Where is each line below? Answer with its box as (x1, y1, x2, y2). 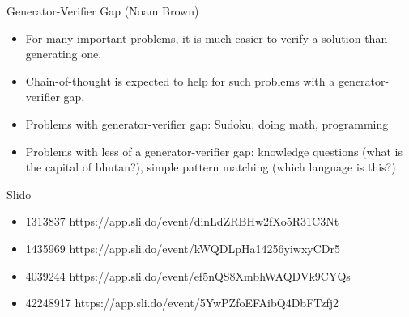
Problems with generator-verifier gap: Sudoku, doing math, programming (25, 115, 389, 132)
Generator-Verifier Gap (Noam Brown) (6, 2, 199, 19)
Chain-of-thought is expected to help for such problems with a (25, 72, 335, 89)
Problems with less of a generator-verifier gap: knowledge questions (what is (25, 142, 403, 159)
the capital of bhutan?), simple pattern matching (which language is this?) (25, 158, 396, 175)
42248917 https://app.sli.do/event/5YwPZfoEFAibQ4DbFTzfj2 (25, 294, 339, 311)
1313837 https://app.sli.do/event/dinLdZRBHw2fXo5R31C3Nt (25, 213, 339, 230)
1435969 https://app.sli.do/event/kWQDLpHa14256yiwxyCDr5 (25, 239, 340, 256)
